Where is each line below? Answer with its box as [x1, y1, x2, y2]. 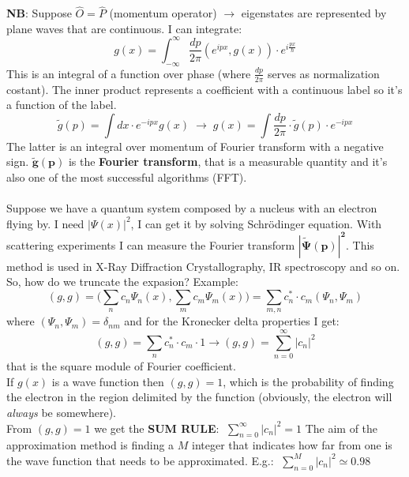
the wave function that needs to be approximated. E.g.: [6, 452, 274, 468]
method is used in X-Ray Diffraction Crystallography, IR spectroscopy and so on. [6, 257, 400, 274]
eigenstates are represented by [241, 5, 387, 21]
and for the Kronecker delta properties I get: [124, 313, 340, 329]
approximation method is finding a [6, 437, 174, 453]
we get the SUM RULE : [94, 419, 220, 436]
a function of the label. [6, 96, 117, 113]
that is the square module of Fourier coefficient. [6, 358, 236, 374]
